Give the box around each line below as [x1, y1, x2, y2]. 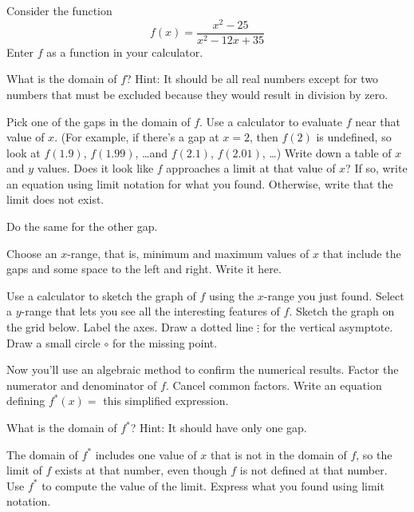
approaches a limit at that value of [166, 160, 336, 177]
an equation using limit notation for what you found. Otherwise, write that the [6, 175, 393, 192]
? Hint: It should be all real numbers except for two [126, 70, 379, 87]
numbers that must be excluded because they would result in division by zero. [6, 85, 388, 102]
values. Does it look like [37, 160, 154, 177]
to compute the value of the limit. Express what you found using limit [41, 477, 384, 494]
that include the [322, 244, 401, 261]
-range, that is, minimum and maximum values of [67, 244, 310, 261]
